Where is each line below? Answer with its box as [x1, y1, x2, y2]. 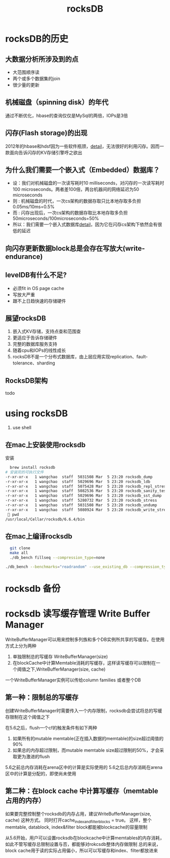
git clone [10, 546, 30, 551]
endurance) [5, 252, 43, 261]
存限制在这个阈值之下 [5, 714, 50, 720]
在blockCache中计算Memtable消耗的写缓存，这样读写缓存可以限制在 [12, 660, 156, 666]
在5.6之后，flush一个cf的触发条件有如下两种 [5, 724, 97, 730]
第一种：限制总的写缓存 [5, 693, 78, 702]
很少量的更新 [12, 82, 39, 88]
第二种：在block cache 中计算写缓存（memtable [5, 787, 158, 795]
